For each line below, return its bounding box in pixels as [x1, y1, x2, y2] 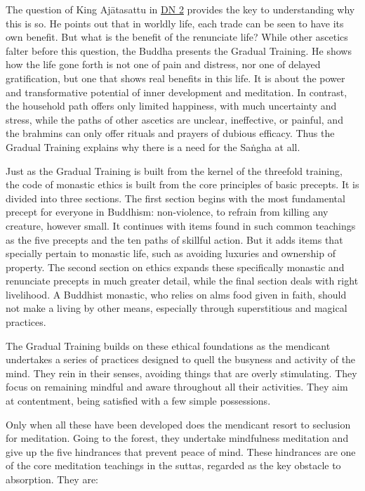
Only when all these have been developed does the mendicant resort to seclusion [6, 417, 351, 431]
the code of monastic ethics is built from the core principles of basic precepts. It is [6, 177, 359, 192]
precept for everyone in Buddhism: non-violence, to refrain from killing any [6, 204, 328, 219]
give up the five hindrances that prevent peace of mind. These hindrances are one [6, 444, 356, 459]
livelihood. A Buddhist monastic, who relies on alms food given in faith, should [6, 287, 347, 301]
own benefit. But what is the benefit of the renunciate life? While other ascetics [6, 30, 348, 44]
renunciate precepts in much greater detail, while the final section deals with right [6, 273, 359, 288]
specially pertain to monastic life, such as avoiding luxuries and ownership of [6, 246, 336, 261]
